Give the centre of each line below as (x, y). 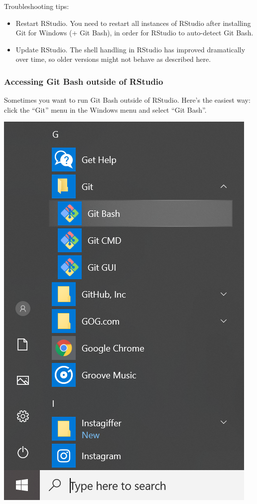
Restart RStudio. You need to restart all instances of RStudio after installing (133, 23)
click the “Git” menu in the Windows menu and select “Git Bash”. (105, 109)
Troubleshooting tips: (37, 6)
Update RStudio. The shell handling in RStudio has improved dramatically (130, 49)
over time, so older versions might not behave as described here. (113, 59)
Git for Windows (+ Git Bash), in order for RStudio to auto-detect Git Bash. (134, 33)
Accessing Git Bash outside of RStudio (84, 81)
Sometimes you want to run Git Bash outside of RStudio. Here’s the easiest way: (127, 100)
